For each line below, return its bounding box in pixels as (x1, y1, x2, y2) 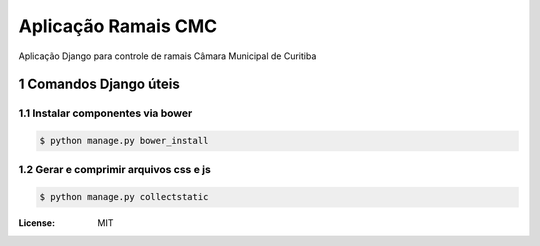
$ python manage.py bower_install (39, 135, 209, 147)
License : (18, 217, 55, 229)
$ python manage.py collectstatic (39, 191, 209, 203)
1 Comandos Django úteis (18, 76, 180, 93)
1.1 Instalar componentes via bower (18, 106, 193, 120)
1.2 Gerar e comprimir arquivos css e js (18, 163, 212, 177)
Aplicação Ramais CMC (18, 15, 218, 37)
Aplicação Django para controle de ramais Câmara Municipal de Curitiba (18, 50, 317, 62)
